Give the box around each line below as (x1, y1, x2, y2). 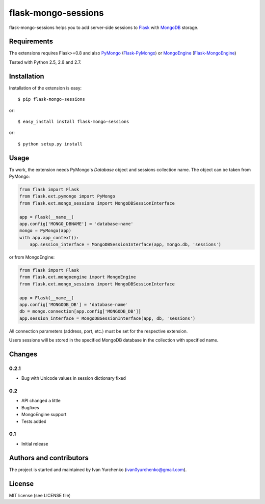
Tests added (21, 418, 47, 424)
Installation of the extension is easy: (9, 85, 82, 91)
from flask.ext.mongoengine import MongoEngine (19, 274, 136, 280)
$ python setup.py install (18, 141, 83, 147)
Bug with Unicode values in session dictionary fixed (21, 375, 126, 381)
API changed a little (21, 398, 61, 404)
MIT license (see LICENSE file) (9, 492, 71, 498)
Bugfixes (21, 404, 39, 410)
